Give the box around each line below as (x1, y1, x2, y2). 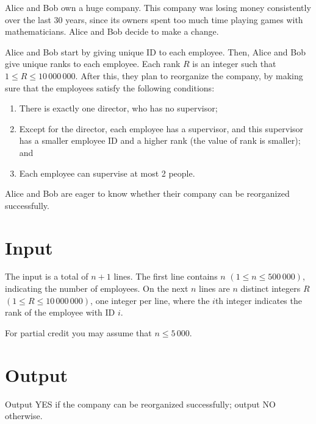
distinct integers (240, 282, 301, 295)
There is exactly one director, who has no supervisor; (19, 102, 218, 115)
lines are (199, 282, 230, 295)
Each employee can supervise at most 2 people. (19, 166, 195, 179)
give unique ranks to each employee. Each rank (5, 57, 181, 70)
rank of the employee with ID (5, 306, 115, 319)
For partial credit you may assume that (5, 326, 152, 339)
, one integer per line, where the (90, 294, 210, 306)
